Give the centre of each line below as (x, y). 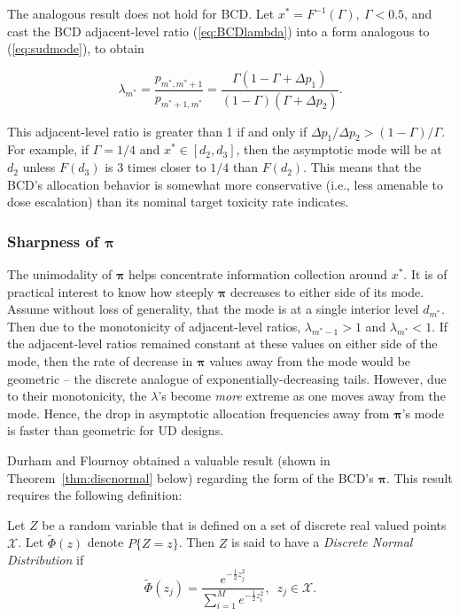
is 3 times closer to (156, 167)
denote (105, 542)
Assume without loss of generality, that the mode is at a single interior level (213, 309)
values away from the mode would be (310, 361)
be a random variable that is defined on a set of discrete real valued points (244, 524)
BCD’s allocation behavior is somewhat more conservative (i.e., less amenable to (226, 184)
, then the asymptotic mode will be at (339, 149)
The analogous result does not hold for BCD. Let (141, 13)
